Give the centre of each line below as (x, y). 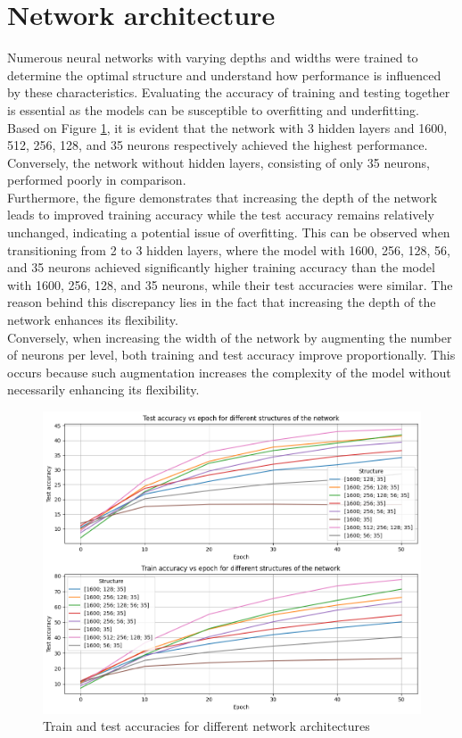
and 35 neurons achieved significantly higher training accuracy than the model (221, 267)
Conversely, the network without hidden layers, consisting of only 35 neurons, (219, 162)
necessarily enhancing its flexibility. (103, 390)
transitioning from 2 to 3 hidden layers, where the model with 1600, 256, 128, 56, (229, 249)
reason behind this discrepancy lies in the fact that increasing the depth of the (222, 302)
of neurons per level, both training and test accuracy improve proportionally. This (231, 355)
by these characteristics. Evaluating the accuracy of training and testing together (229, 92)
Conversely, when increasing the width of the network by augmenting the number (230, 337)
